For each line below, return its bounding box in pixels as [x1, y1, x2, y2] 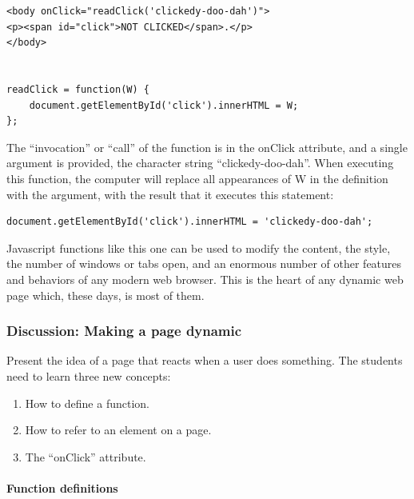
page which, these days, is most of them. [6, 286, 205, 303]
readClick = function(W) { [6, 83, 149, 95]
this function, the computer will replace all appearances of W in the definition [6, 170, 388, 186]
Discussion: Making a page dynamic [6, 321, 242, 341]
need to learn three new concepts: [6, 367, 171, 384]
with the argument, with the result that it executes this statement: [6, 186, 334, 202]
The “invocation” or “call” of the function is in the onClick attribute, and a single [6, 138, 408, 155]
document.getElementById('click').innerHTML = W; [29, 99, 299, 111]
